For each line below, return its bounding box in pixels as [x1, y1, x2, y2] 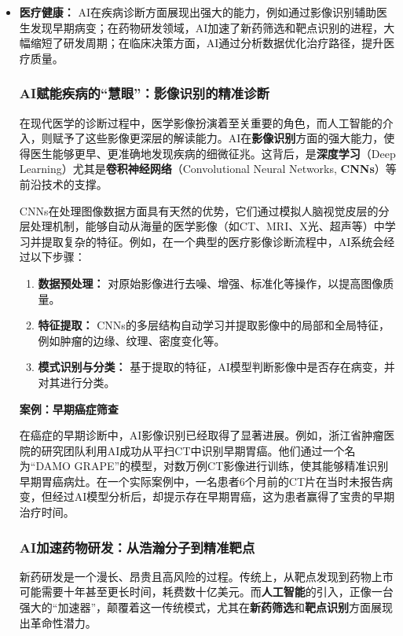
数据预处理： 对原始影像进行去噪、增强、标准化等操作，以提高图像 [38, 274, 383, 291]
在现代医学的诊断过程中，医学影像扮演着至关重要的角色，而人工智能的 [19, 114, 383, 131]
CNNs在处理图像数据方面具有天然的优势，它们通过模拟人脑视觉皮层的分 [19, 202, 390, 219]
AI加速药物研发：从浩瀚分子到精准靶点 [19, 537, 255, 557]
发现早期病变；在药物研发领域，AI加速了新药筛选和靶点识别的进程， [30, 19, 384, 35]
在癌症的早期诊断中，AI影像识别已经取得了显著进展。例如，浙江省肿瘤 [19, 427, 384, 443]
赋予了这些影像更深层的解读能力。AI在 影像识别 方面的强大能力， [52, 130, 384, 146]
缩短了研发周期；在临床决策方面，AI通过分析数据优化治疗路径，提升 [30, 35, 384, 51]
